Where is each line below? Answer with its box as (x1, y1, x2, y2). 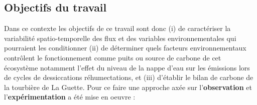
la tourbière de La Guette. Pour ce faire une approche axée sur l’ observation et (4, 81, 252, 92)
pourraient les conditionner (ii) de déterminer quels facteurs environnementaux (4, 42, 246, 53)
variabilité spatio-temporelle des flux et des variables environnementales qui (4, 32, 236, 43)
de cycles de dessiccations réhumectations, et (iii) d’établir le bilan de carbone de (4, 72, 253, 82)
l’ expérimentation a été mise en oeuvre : (4, 91, 136, 102)
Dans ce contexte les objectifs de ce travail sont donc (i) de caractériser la (4, 23, 231, 33)
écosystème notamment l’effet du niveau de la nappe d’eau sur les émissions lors (4, 62, 250, 72)
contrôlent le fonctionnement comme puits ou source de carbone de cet (4, 52, 221, 62)
